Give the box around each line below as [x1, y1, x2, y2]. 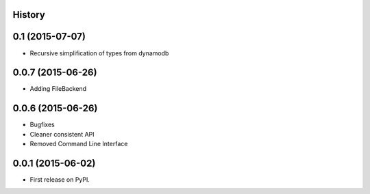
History [12, 9, 46, 20]
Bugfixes [29, 120, 55, 129]
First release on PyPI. [29, 176, 90, 184]
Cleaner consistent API [29, 130, 95, 138]
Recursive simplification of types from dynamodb [29, 48, 169, 57]
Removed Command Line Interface [29, 140, 128, 148]
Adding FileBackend [29, 85, 87, 93]
